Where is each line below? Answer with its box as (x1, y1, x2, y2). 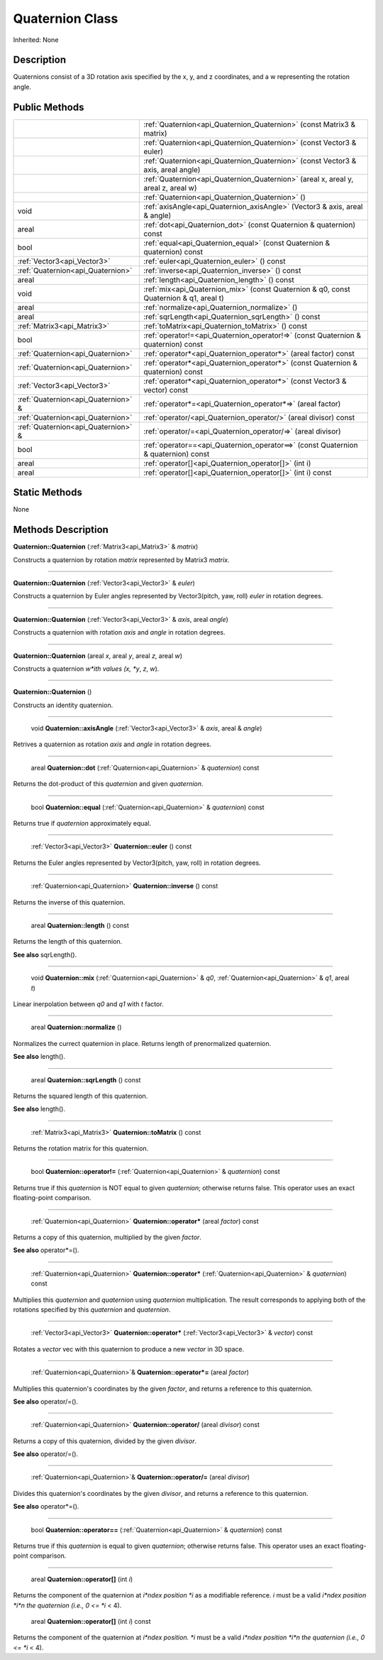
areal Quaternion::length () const (30, 921, 129, 929)
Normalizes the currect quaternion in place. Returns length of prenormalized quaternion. (13, 1039, 272, 1047)
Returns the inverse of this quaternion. (13, 898, 126, 906)
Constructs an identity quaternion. (13, 701, 113, 709)
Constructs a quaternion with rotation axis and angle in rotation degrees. (13, 628, 226, 637)
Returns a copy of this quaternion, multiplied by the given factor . (13, 1233, 202, 1241)
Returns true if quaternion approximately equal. (13, 819, 152, 828)
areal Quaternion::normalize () (30, 1023, 122, 1032)
